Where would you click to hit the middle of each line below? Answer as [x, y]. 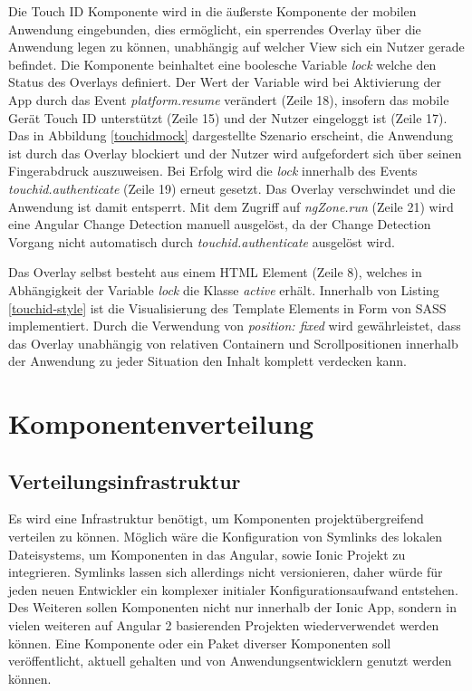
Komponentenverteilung [161, 423]
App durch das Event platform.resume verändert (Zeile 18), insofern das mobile [229, 99]
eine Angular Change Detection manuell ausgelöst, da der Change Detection [220, 224]
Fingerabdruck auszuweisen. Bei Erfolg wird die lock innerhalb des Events [213, 171]
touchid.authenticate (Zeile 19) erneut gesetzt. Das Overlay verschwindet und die [232, 188]
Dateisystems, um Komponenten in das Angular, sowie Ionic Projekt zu [207, 554]
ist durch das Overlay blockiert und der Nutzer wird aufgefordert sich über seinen [235, 153]
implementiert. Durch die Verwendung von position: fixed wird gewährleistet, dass [235, 326]
